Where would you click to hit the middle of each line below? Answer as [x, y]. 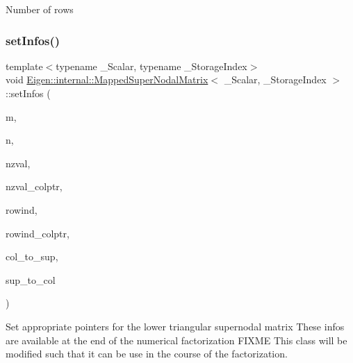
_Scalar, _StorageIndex [275, 79]
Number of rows [40, 9]
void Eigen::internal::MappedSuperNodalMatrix [107, 79]
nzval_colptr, [34, 186]
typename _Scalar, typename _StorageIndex [151, 66]
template [24, 66]
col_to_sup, [32, 256]
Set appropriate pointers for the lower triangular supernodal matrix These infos [175, 326]
